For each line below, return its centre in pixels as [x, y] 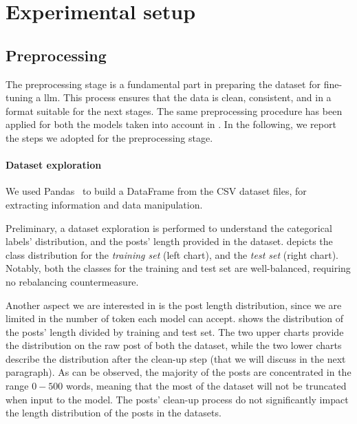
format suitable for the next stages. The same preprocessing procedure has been [174, 110]
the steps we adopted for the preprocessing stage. [109, 137]
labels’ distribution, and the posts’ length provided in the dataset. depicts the [169, 241]
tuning [19, 97]
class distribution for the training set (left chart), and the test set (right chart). [172, 254]
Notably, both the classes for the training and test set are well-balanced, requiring [178, 268]
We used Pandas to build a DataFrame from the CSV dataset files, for [156, 191]
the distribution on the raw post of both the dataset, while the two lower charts [174, 345]
